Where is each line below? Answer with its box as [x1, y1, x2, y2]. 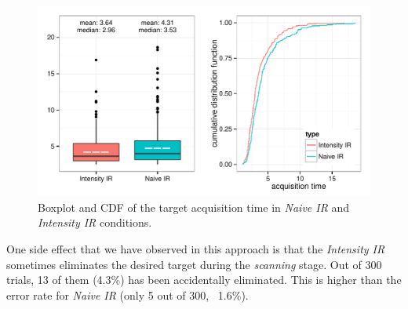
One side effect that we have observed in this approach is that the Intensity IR [6, 241, 385, 256]
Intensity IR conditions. [38, 214, 152, 231]
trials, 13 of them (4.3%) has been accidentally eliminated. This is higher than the [6, 271, 402, 288]
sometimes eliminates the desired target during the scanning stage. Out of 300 [6, 256, 382, 272]
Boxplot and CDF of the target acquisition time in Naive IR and [38, 198, 350, 215]
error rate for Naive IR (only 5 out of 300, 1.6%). [6, 286, 249, 303]
